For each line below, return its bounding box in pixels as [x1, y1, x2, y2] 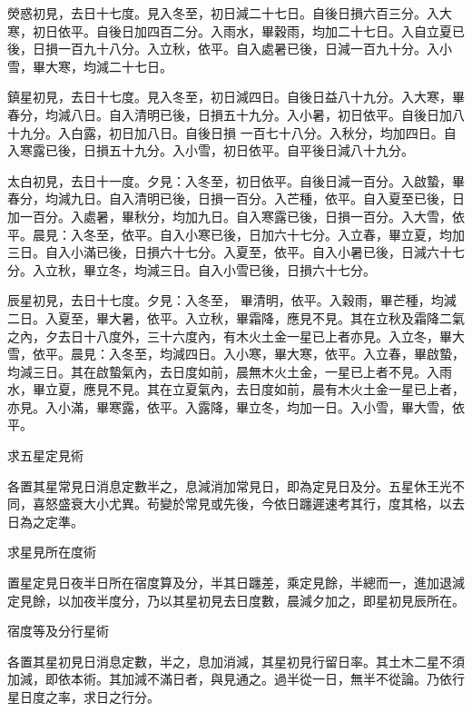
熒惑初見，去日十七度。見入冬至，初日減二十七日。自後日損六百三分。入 [7, 4, 439, 22]
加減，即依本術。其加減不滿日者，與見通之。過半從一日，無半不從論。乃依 [7, 669, 452, 688]
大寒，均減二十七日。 [44, 56, 172, 75]
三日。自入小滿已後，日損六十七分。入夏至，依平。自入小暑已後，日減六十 [7, 242, 452, 262]
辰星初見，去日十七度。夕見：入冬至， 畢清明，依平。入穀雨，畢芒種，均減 [7, 291, 457, 310]
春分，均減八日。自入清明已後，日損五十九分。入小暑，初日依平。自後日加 [7, 104, 452, 124]
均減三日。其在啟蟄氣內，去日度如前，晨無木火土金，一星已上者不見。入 [7, 361, 439, 381]
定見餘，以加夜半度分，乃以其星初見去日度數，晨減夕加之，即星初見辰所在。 [7, 590, 465, 609]
